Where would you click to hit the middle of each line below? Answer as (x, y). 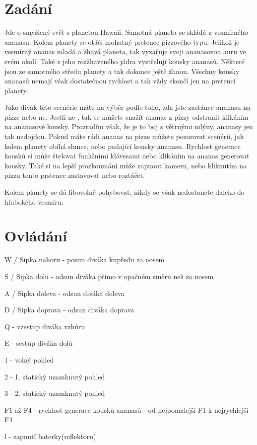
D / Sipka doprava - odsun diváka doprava (69, 310)
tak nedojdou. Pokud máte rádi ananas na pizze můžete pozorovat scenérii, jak (124, 136)
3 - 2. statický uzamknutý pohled (55, 393)
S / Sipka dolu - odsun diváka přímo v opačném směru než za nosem (109, 276)
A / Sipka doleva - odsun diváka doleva (64, 293)
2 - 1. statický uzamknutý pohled (55, 376)
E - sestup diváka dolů (39, 343)
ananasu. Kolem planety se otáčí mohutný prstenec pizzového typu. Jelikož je (122, 41)
